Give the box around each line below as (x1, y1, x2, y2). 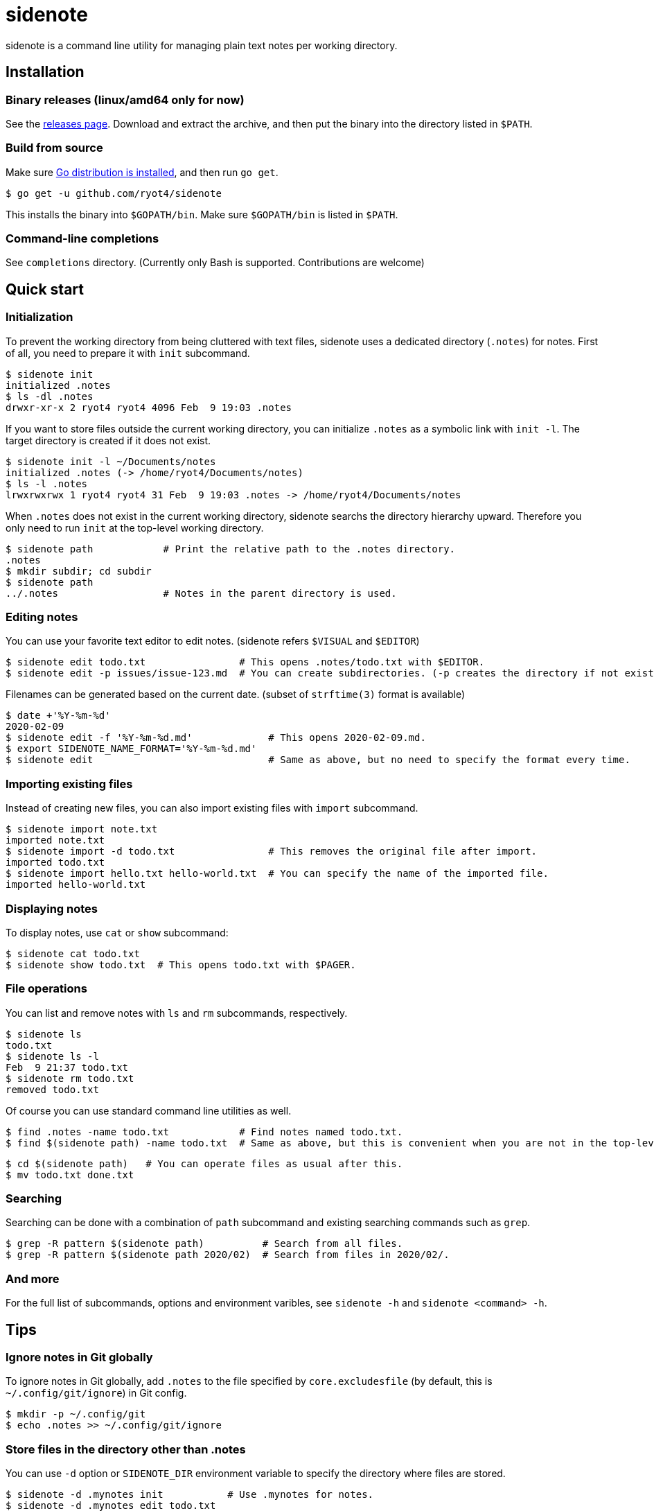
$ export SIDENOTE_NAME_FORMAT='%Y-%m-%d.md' (6, 743, 257, 755)
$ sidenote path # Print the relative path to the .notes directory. (6, 543, 456, 554)
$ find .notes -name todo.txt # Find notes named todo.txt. (6, 1126, 403, 1137)
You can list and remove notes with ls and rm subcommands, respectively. (6, 1006, 348, 1019)
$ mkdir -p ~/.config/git (6, 1408, 146, 1420)
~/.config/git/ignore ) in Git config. (6, 1387, 187, 1399)
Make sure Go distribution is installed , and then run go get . (6, 166, 279, 178)
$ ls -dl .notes (6, 390, 94, 402)
